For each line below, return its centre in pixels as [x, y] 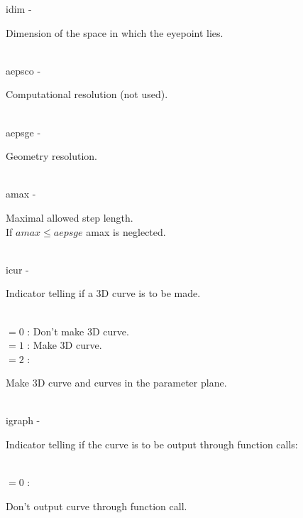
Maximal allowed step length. [70, 217]
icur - [17, 269]
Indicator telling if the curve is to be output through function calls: [152, 444]
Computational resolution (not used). [87, 94]
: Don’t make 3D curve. [78, 331]
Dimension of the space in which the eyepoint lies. [115, 32]
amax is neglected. [126, 231]
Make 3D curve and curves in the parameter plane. [116, 383]
